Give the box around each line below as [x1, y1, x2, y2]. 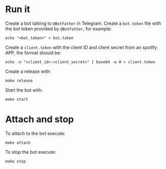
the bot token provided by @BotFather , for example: [5, 25, 112, 31]
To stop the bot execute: [5, 149, 56, 155]
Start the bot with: [5, 87, 43, 93]
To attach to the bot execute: [5, 130, 65, 136]
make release [5, 78, 33, 83]
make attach [5, 140, 30, 145]
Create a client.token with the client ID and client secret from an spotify [5, 44, 157, 50]
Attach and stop [5, 114, 74, 125]
